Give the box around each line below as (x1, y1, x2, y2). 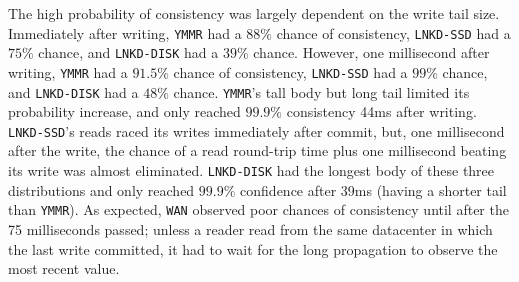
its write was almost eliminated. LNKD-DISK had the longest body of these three (8, 160, 495, 181)
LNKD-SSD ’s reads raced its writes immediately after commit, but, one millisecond (8, 120, 505, 141)
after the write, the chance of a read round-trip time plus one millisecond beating (8, 140, 507, 161)
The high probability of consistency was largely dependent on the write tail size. (8, 3, 500, 23)
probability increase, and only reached (8, 101, 241, 122)
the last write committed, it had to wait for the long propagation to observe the (8, 238, 498, 259)
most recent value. (8, 258, 120, 279)
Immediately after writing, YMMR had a (8, 22, 242, 43)
